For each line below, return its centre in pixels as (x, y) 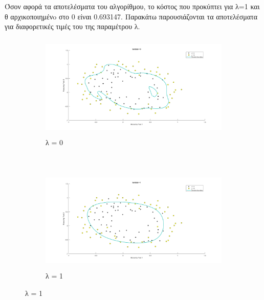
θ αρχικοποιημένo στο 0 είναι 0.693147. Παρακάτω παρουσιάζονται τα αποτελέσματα (131, 16)
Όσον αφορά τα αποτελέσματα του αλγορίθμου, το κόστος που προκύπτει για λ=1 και (132, 6)
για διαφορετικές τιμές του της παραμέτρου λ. (72, 26)
